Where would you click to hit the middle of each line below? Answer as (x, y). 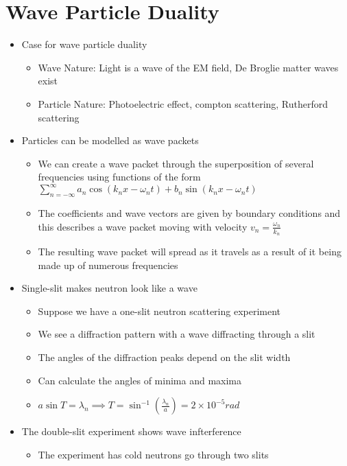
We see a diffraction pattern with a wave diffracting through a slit (177, 334)
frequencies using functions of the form (119, 177)
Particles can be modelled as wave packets (110, 140)
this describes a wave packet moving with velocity (143, 226)
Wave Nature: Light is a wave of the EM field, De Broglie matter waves (188, 67)
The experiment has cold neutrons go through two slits (153, 454)
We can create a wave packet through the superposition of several (176, 163)
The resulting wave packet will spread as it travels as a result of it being (190, 251)
